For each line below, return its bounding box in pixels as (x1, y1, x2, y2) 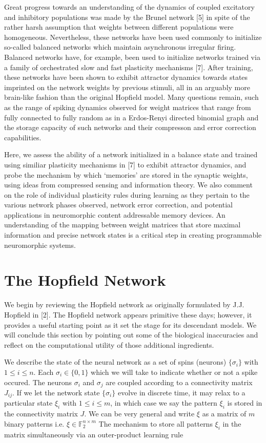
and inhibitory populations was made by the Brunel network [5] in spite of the (4, 11, 250, 22)
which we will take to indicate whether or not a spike (91, 366, 258, 377)
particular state (4, 397, 53, 408)
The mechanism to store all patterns (98, 418, 213, 429)
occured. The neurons (4, 376, 72, 387)
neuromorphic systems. (4, 239, 76, 250)
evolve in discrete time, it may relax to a (117, 387, 245, 397)
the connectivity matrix (4, 408, 78, 419)
